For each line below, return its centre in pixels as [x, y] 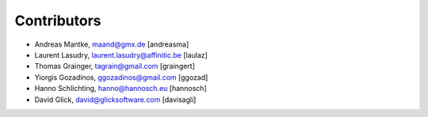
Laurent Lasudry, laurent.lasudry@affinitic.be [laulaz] [121, 55]
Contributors [58, 21]
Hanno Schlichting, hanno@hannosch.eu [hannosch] [120, 89]
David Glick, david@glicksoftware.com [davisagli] [115, 100]
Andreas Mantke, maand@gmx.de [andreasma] [112, 44]
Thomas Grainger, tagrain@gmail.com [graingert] [115, 66]
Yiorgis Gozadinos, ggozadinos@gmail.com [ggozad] [121, 77]
